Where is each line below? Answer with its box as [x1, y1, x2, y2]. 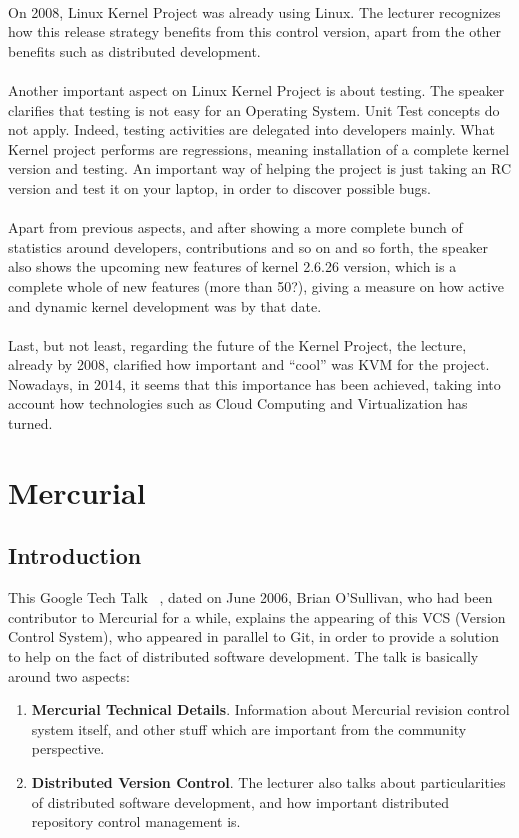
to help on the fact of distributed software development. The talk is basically [8, 646, 479, 667]
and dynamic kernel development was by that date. [8, 295, 322, 316]
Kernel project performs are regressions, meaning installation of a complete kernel [8, 138, 510, 159]
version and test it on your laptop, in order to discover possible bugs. [8, 177, 432, 198]
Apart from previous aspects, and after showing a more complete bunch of [8, 217, 463, 238]
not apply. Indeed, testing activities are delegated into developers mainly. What [8, 119, 495, 140]
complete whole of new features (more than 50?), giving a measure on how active [8, 275, 505, 296]
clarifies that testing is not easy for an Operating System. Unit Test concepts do [8, 99, 500, 120]
